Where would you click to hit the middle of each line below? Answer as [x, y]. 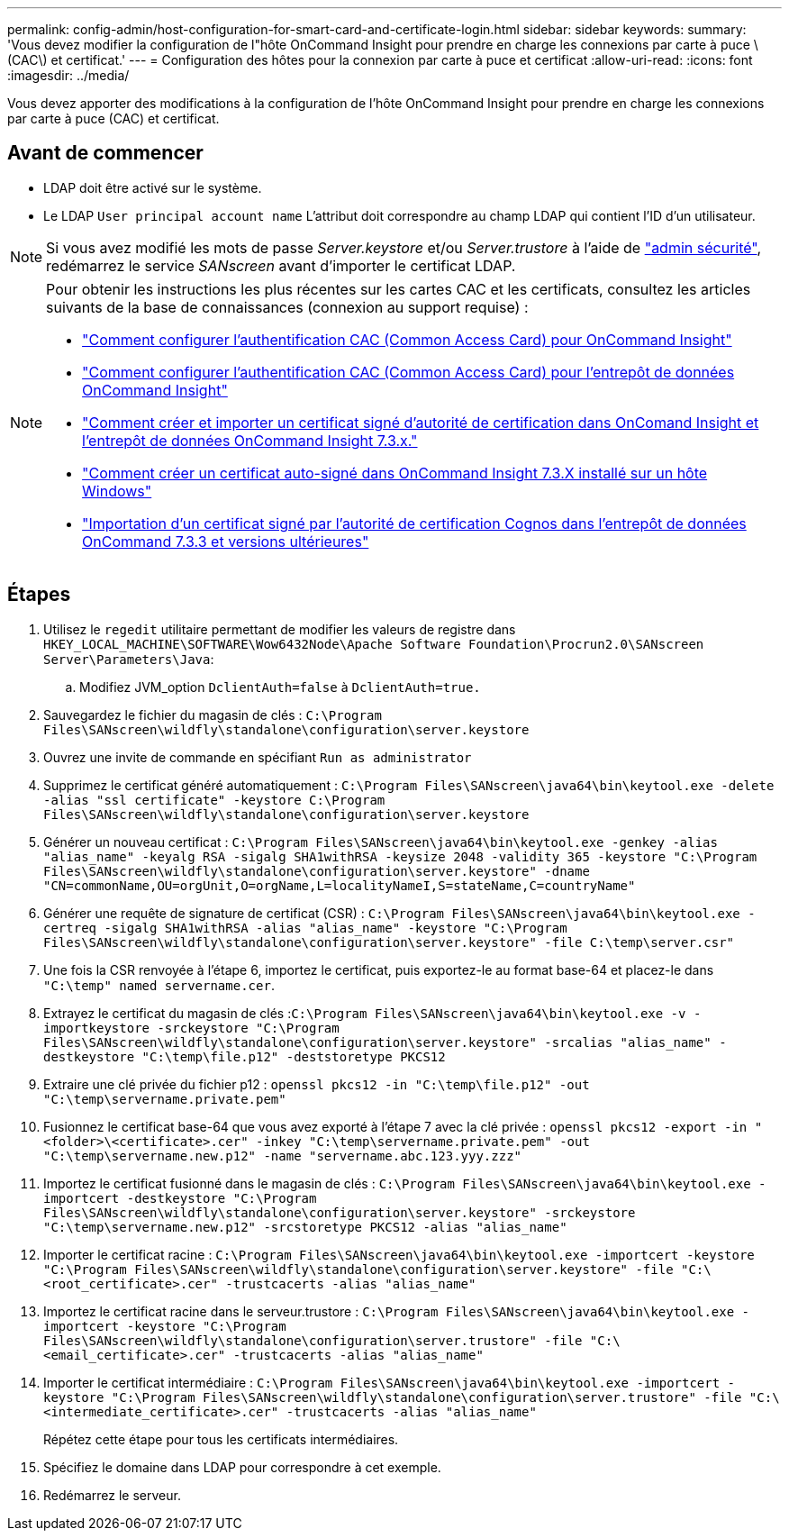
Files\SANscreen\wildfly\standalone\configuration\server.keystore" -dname [317, 871]
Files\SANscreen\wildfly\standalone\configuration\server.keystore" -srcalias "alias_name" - [385, 1042]
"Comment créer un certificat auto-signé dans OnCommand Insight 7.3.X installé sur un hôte [395, 473]
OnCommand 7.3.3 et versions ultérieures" [226, 541]
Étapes [39, 595]
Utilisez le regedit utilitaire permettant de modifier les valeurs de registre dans [280, 629]
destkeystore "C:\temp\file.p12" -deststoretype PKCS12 [245, 1056]
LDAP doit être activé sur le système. [153, 187]
